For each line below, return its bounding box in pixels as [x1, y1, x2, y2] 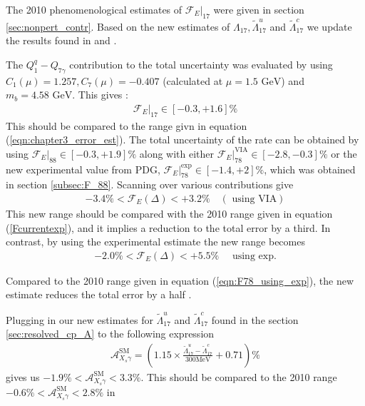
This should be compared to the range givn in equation [6, 118, 247, 133]
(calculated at [163, 73, 223, 88]
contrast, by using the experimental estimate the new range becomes [6, 234, 305, 249]
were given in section [213, 2, 304, 16]
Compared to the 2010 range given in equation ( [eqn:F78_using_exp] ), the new [6, 273, 354, 288]
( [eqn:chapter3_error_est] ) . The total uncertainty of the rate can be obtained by [6, 132, 359, 147]
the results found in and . [6, 33, 117, 48]
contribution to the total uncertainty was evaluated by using [69, 56, 333, 71]
